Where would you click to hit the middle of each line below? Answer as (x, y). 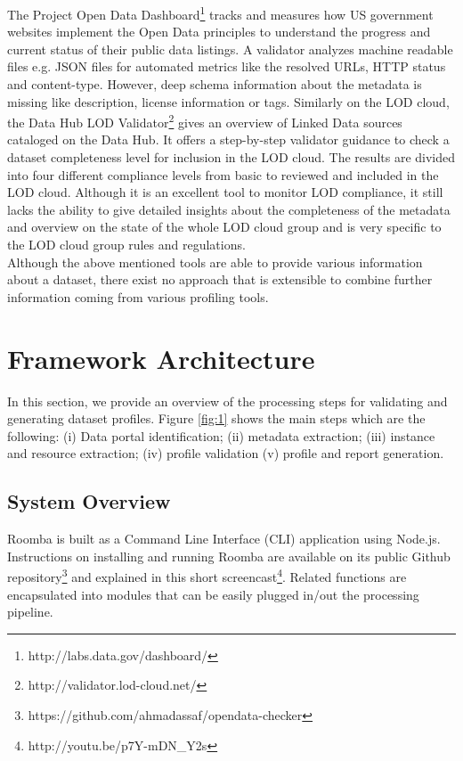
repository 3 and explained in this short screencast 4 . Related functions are (207, 575)
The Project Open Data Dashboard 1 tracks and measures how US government (220, 13)
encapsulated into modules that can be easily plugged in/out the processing (213, 594)
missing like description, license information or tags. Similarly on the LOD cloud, (228, 101)
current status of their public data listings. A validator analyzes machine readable (230, 49)
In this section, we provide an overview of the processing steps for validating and (227, 401)
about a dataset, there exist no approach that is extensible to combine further (220, 279)
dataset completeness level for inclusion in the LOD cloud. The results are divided (231, 157)
